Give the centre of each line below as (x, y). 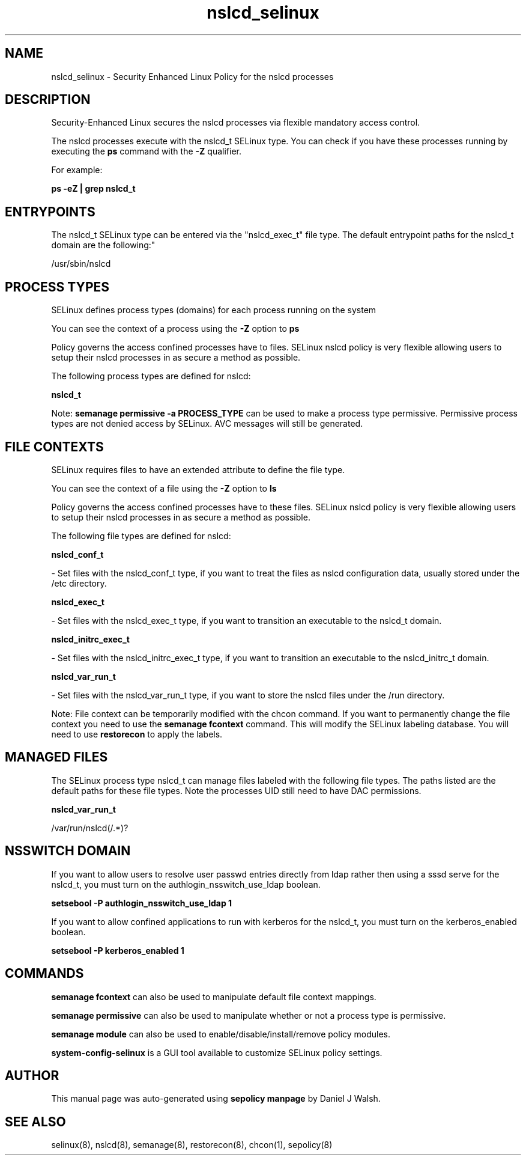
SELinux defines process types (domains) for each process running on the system (214, 310)
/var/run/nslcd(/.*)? (90, 828)
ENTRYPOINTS (50, 212)
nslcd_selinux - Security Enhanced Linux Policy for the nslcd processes (192, 76)
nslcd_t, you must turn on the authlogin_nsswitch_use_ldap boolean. (186, 884)
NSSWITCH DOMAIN (68, 851)
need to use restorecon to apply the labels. (137, 734)
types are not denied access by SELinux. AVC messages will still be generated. (207, 424)
